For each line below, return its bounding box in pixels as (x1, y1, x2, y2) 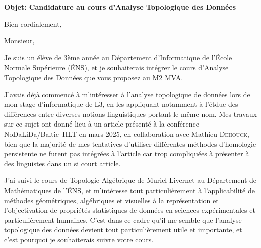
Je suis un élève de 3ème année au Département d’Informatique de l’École (4, 52, 232, 63)
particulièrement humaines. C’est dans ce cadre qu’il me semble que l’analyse (4, 214, 242, 225)
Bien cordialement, (4, 18, 62, 29)
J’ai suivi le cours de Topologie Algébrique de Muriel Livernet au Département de (4, 175, 257, 185)
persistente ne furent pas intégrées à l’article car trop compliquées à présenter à (4, 148, 249, 159)
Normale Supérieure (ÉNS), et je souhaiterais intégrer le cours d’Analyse (4, 62, 229, 73)
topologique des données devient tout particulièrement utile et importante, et (4, 224, 242, 235)
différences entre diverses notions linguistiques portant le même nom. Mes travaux (4, 108, 257, 119)
